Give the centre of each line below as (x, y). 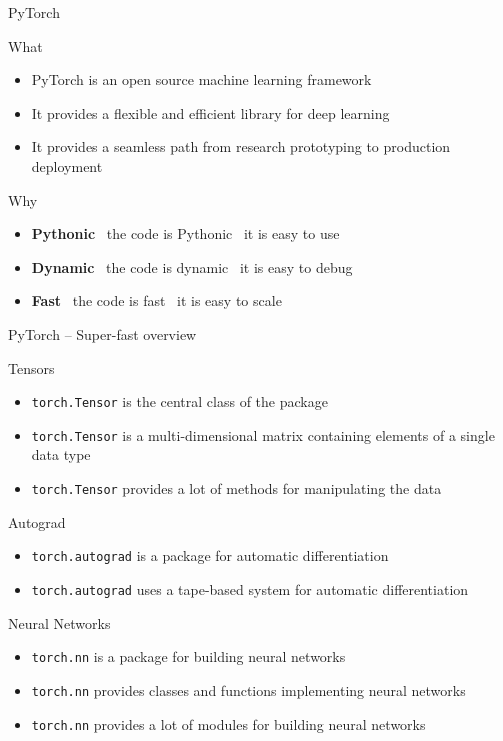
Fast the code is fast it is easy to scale (156, 300)
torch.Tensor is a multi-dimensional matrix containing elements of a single (263, 434)
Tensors (31, 367)
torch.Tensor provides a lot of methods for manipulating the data (236, 488)
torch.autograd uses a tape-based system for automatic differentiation (250, 588)
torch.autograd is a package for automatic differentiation (210, 555)
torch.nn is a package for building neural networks (188, 656)
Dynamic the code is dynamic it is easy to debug (192, 266)
